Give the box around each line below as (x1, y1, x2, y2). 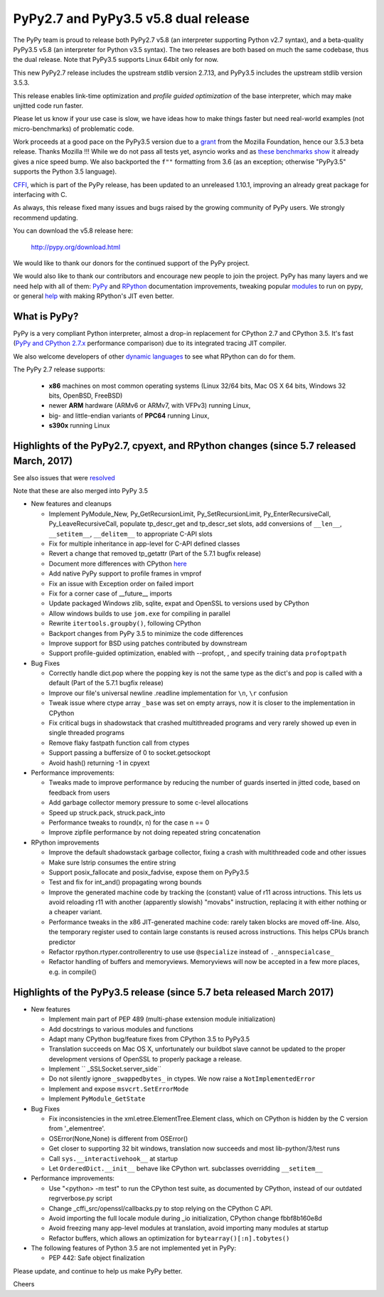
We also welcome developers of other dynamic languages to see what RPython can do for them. (13, 352, 296, 361)
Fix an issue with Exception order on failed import (48, 579, 194, 588)
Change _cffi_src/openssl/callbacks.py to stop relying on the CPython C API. (48, 1204, 273, 1212)
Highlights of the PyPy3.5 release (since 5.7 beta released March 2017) (13, 986, 334, 998)
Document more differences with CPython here (48, 559, 188, 568)
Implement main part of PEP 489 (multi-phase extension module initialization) (48, 1015, 276, 1024)
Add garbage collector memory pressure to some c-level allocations (48, 798, 249, 807)
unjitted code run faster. (13, 101, 84, 110)
